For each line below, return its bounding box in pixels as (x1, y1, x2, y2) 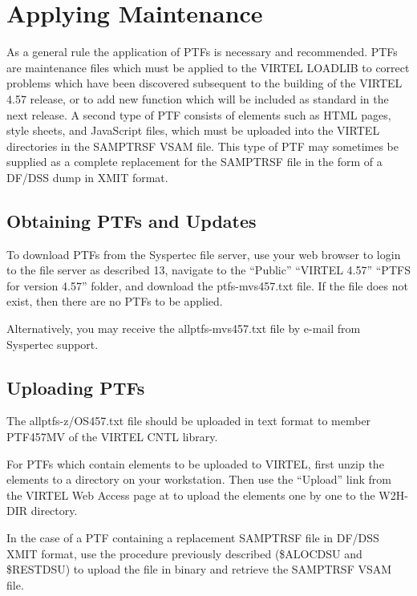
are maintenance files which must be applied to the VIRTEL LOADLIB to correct (6, 59, 410, 75)
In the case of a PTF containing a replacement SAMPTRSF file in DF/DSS (6, 529, 379, 545)
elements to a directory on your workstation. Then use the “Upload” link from (6, 471, 391, 488)
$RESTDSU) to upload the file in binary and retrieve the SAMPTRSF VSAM (6, 561, 392, 578)
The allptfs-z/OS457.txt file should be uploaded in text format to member (6, 412, 371, 429)
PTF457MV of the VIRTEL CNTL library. (6, 428, 218, 445)
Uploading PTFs (6, 375, 145, 399)
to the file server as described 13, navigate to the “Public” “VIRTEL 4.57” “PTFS (6, 262, 411, 278)
